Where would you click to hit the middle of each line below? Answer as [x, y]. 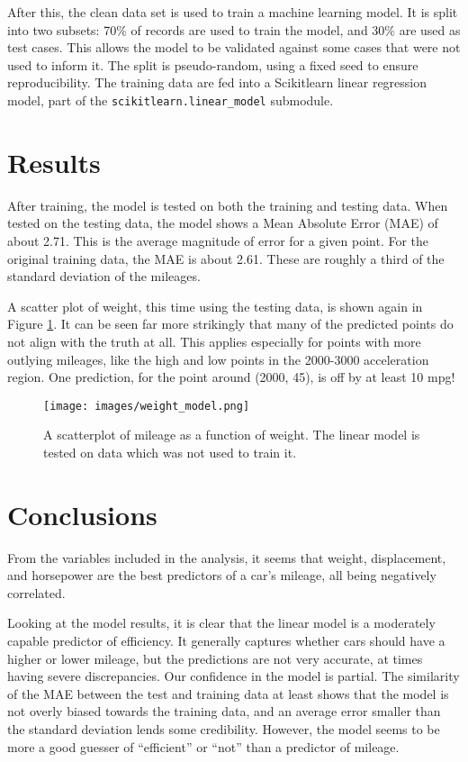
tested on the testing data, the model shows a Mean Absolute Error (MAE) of [223, 223]
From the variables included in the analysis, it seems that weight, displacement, [227, 557]
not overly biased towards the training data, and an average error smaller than [224, 711]
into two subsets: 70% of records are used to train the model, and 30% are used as [234, 29]
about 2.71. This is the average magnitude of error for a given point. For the [218, 240]
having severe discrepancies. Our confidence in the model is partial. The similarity [234, 676]
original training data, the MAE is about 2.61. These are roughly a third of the [226, 258]
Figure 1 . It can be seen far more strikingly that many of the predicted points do [230, 324]
